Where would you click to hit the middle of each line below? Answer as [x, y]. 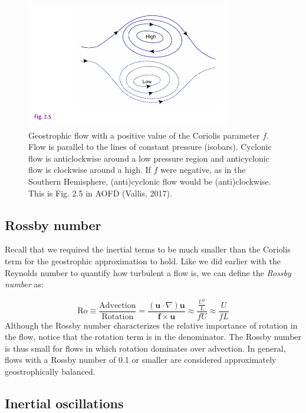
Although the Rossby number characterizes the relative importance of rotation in [151, 325]
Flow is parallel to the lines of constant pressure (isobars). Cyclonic [150, 147]
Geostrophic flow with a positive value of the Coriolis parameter [144, 135]
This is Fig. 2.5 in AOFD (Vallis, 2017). [100, 193]
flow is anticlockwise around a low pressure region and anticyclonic [149, 158]
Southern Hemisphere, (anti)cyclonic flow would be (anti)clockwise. [150, 181]
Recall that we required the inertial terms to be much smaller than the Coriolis [148, 249]
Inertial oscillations [64, 403]
